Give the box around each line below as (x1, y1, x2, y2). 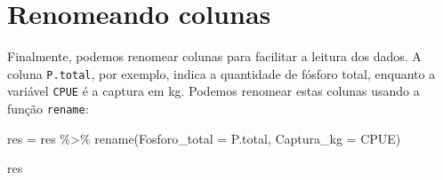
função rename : (7, 99, 89, 118)
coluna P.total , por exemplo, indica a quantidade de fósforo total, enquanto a (7, 64, 436, 82)
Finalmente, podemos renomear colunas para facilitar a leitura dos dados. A (7, 47, 422, 66)
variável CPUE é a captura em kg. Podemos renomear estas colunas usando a (7, 82, 420, 100)
